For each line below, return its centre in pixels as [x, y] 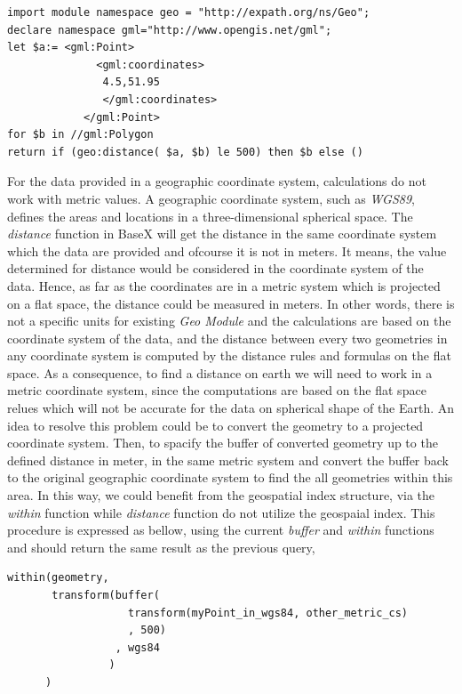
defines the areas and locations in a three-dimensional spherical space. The [210, 216]
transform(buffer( [106, 595]
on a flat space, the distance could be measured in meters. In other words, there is [231, 303]
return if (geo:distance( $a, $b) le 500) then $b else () [185, 152]
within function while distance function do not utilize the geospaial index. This [221, 512]
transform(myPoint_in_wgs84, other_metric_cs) [268, 613]
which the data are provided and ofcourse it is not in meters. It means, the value [227, 250]
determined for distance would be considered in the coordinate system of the [215, 268]
